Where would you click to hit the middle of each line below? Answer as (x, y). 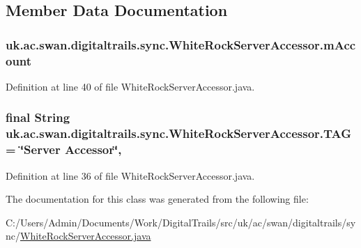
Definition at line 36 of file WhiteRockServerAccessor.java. (130, 175)
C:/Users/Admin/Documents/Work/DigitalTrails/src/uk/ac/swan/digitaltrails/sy (181, 222)
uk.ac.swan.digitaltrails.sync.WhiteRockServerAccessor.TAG (179, 133)
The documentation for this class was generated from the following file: (157, 199)
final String (38, 117)
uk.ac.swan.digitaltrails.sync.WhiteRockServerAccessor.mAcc (181, 44)
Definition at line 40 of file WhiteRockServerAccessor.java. (130, 86)
